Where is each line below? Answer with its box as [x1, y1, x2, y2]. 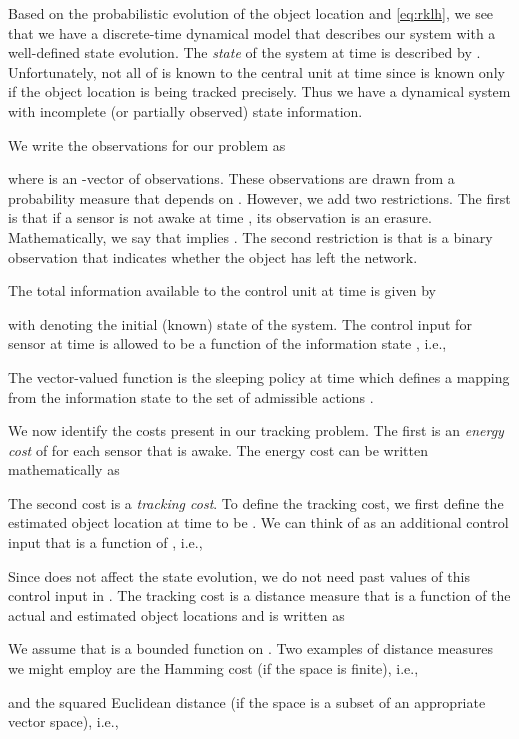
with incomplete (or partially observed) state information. [8, 100, 363, 121]
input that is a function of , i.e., [8, 532, 203, 553]
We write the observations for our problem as [8, 134, 286, 155]
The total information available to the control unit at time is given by [8, 280, 436, 301]
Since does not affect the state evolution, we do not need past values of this [8, 565, 470, 586]
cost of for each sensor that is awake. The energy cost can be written [8, 439, 428, 460]
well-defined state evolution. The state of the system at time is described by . [8, 42, 481, 63]
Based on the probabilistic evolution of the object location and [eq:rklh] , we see [8, 3, 494, 23]
